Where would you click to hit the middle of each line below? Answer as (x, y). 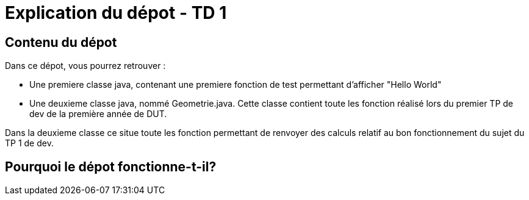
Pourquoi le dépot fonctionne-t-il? (111, 166)
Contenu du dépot (61, 42)
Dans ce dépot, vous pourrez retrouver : (85, 66)
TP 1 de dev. (29, 143)
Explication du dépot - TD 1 (116, 13)
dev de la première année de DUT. (98, 114)
